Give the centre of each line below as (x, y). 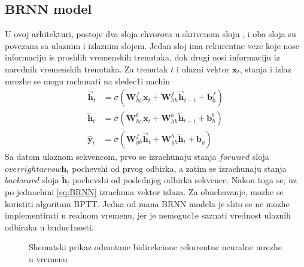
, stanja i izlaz (265, 69)
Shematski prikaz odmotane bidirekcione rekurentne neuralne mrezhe (156, 247)
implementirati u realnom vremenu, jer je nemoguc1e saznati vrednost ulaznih (148, 215)
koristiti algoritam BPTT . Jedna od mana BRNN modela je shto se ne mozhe (147, 203)
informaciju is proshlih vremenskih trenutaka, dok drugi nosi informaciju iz (142, 57)
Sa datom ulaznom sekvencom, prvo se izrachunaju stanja (111, 157)
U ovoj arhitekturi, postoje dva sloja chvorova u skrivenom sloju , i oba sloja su (151, 34)
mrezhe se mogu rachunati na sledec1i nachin (87, 81)
